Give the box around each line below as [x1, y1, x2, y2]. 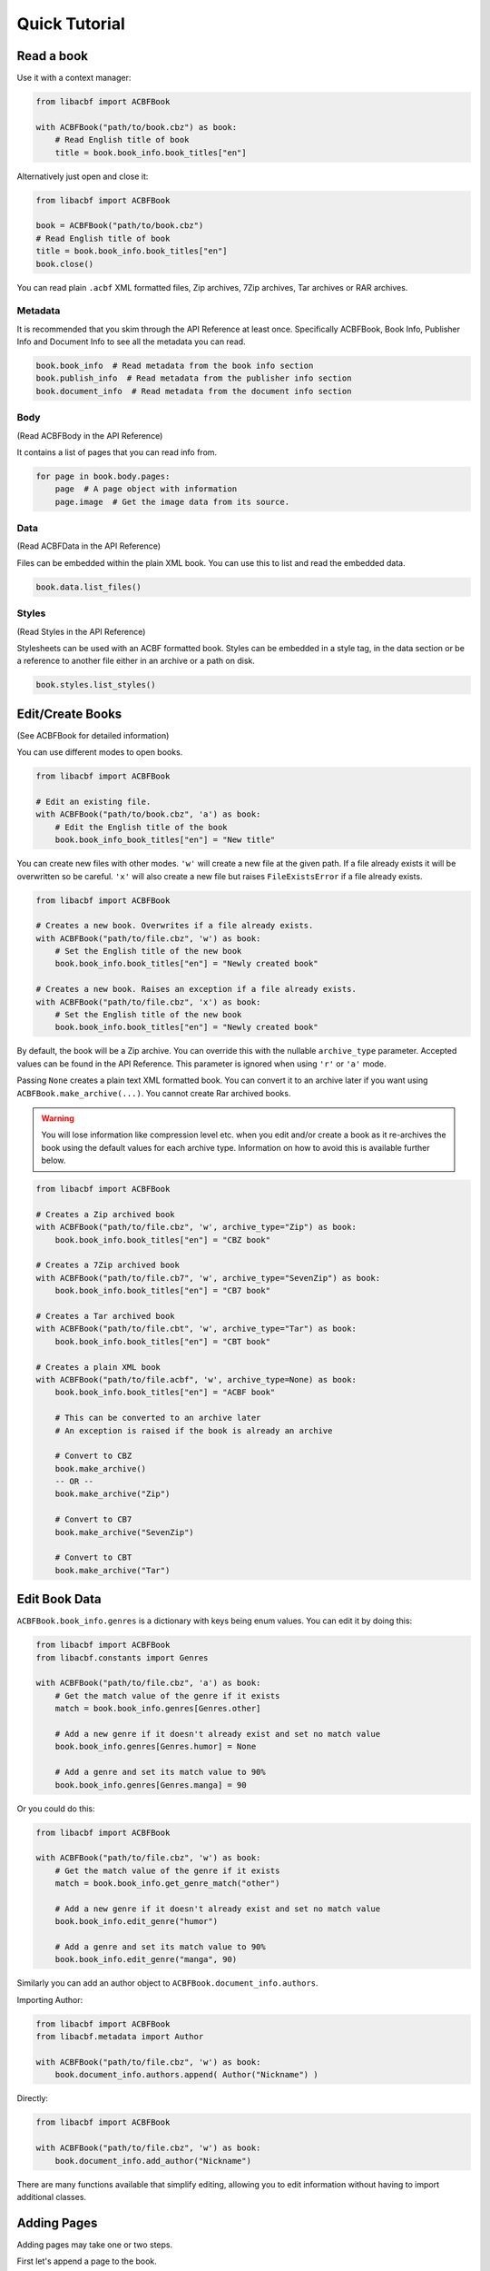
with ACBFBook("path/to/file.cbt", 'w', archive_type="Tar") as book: [35, 1324, 358, 1334]
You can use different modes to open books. [16, 747, 183, 758]
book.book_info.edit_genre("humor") [54, 1917, 218, 1927]
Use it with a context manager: [16, 73, 132, 84]
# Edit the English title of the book [54, 822, 228, 832]
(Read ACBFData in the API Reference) [16, 540, 162, 551]
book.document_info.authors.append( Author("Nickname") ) [54, 2069, 318, 2080]
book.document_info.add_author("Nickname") [54, 2156, 251, 2166]
